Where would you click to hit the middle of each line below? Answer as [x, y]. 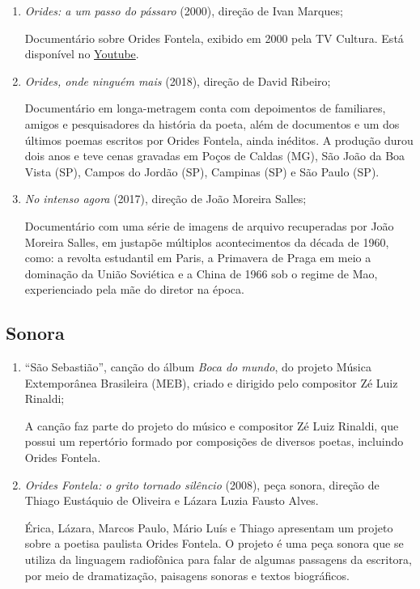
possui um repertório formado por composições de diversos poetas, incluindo [214, 441]
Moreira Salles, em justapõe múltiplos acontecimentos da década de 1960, [207, 242]
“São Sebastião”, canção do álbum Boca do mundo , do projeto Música [198, 367]
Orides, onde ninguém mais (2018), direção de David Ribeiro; [178, 81]
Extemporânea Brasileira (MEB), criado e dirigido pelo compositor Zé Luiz [211, 382]
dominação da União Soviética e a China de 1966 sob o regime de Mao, [201, 273]
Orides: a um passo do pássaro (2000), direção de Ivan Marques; [184, 11]
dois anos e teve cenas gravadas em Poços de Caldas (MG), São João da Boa [215, 156]
